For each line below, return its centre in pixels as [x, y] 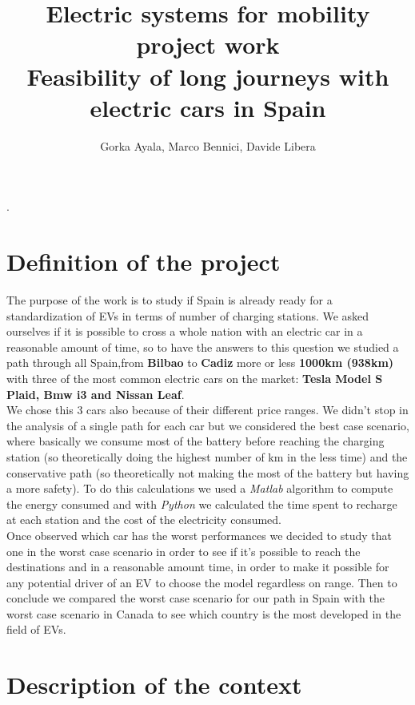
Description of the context [154, 685]
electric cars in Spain [208, 107]
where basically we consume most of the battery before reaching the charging [196, 441]
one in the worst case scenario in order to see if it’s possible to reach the [184, 551]
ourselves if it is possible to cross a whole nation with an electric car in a [185, 331]
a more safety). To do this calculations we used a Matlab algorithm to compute [200, 488]
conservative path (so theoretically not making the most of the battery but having [208, 472]
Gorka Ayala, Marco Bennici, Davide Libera [208, 145]
